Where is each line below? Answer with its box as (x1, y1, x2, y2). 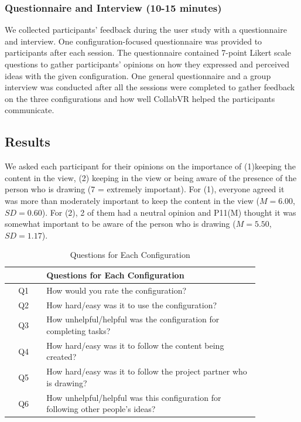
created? (46, 350, 77, 363)
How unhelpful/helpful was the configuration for (46, 313, 220, 325)
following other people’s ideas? (46, 403, 156, 415)
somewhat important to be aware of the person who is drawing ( (5, 217, 236, 230)
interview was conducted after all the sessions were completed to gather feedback (5, 81, 295, 93)
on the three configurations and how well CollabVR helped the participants (5, 92, 275, 104)
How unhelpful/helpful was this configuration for (46, 391, 221, 403)
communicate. (5, 104, 54, 116)
